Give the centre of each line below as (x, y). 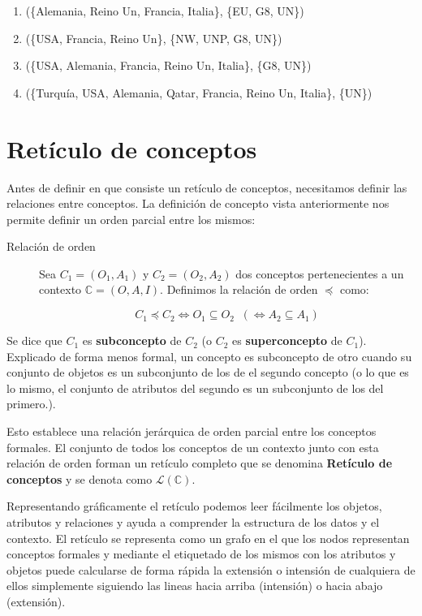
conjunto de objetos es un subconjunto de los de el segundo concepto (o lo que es (208, 372)
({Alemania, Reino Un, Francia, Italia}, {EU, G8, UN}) (165, 11)
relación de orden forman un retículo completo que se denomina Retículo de (200, 463)
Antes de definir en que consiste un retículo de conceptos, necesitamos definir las (207, 187)
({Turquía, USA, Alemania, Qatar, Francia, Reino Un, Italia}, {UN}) (199, 92)
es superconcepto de (287, 340)
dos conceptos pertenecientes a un (320, 273)
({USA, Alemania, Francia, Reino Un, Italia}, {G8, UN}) (168, 65)
